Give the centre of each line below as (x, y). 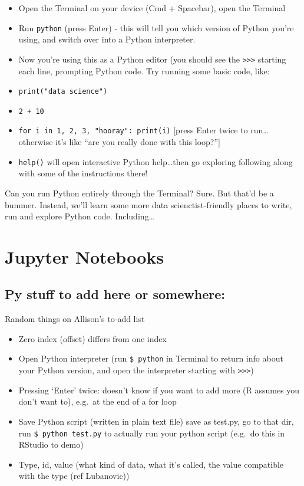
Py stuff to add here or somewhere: (115, 294)
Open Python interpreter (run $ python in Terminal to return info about (151, 358)
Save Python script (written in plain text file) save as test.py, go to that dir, (156, 421)
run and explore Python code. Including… (80, 216)
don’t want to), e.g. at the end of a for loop (98, 401)
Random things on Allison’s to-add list (75, 319)
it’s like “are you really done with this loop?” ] (138, 142)
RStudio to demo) (51, 444)
